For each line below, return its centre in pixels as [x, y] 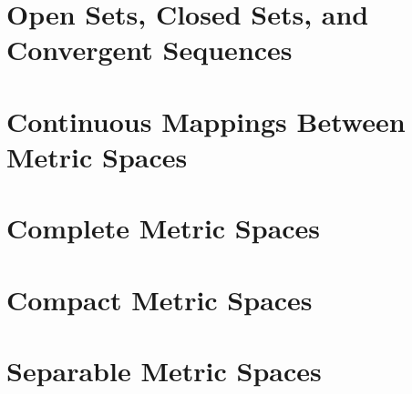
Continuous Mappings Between [206, 121]
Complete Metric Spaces [164, 228]
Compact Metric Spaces [160, 299]
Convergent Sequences [149, 50]
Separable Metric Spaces [164, 371]
